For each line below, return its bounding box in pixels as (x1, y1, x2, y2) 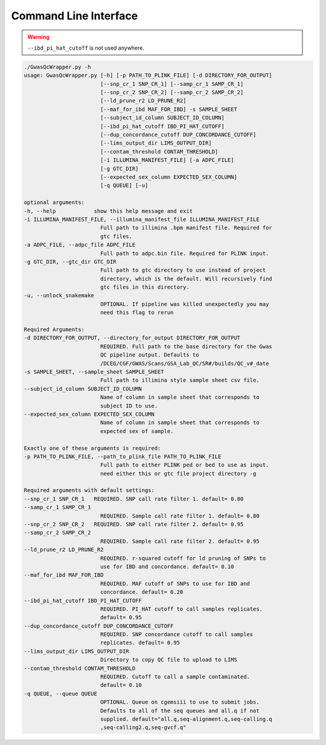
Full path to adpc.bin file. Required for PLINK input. (100, 250, 269, 257)
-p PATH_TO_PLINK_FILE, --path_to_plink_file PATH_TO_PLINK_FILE (24, 453, 222, 460)
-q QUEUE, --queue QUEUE (24, 690, 98, 697)
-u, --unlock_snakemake (24, 292, 95, 299)
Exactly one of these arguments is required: (24, 445, 161, 451)
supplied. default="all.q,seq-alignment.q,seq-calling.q (100, 716, 273, 723)
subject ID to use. (100, 402, 158, 409)
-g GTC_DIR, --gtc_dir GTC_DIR (24, 258, 117, 265)
